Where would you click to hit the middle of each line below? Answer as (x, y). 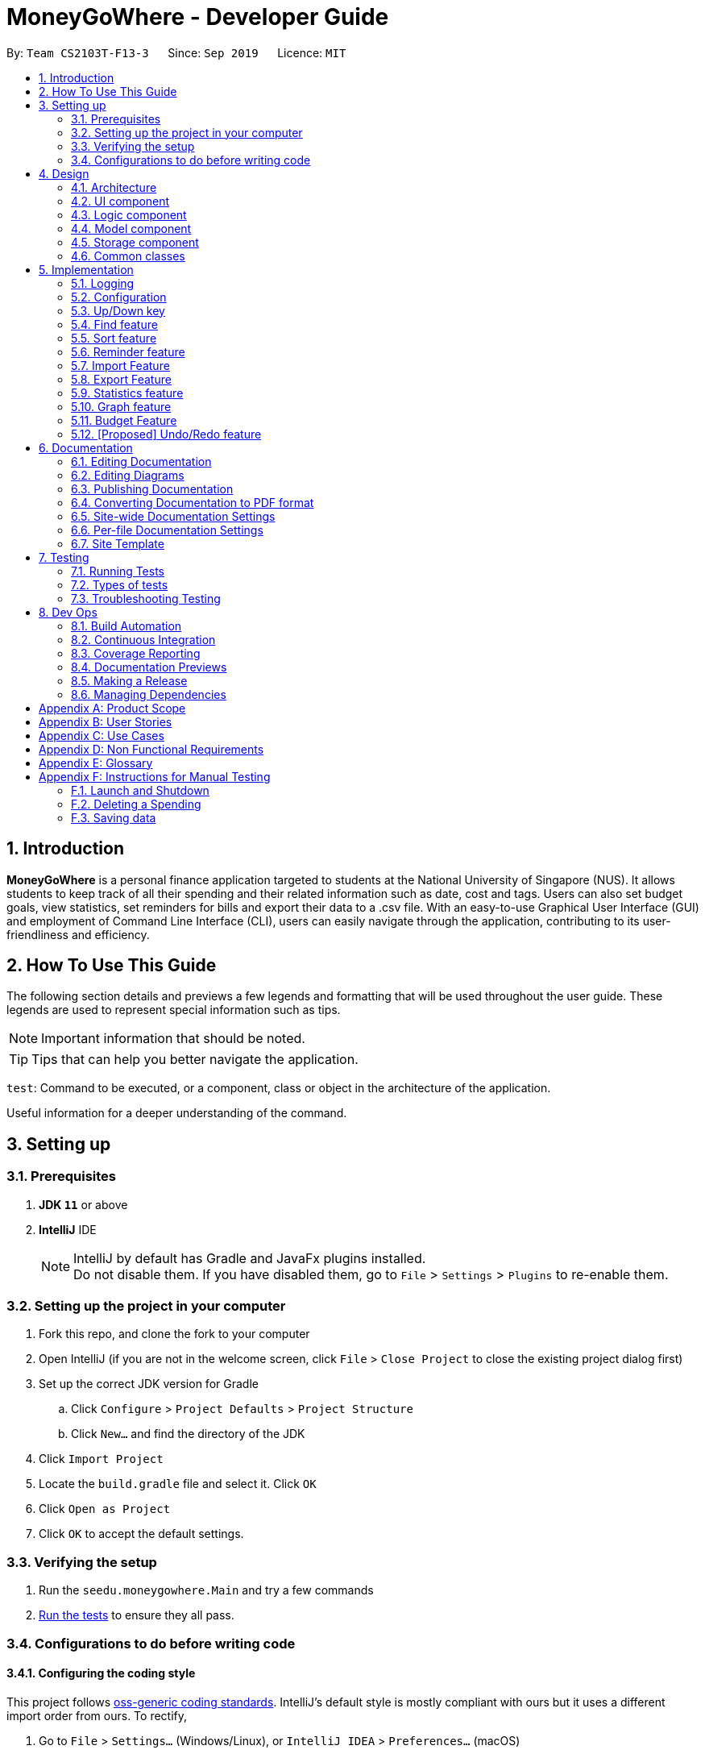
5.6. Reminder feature (128, 351)
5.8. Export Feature (121, 379)
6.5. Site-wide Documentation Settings (173, 516)
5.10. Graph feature (121, 406)
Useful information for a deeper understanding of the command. (177, 1113)
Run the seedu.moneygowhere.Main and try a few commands (206, 1590)
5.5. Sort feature (114, 338)
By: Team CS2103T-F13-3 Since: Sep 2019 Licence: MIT (176, 52)
